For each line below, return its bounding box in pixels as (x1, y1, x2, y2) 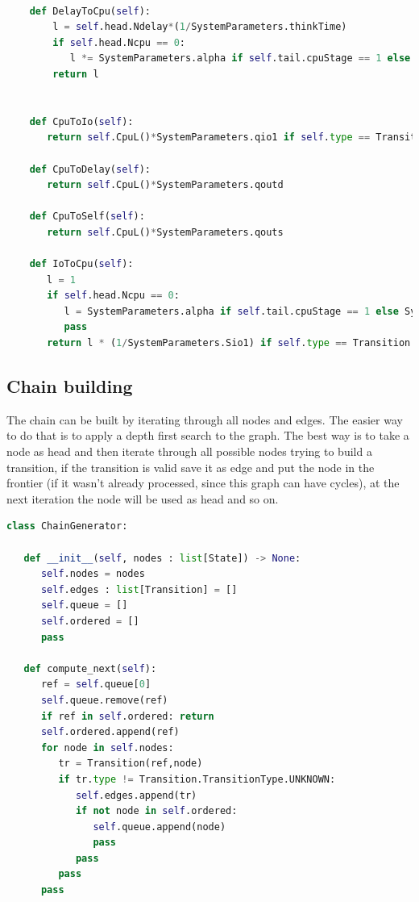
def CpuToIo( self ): (29, 115, 134, 127)
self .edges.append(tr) (75, 789, 197, 801)
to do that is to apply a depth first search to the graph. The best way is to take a (6, 427, 409, 444)
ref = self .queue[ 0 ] (40, 679, 151, 691)
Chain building (6, 374, 133, 399)
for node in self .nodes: (40, 741, 174, 754)
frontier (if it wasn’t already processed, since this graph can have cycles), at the (6, 474, 400, 491)
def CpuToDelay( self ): (29, 163, 151, 175)
